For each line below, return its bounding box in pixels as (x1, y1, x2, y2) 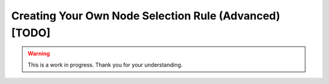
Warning (27, 50, 50, 57)
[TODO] (11, 26, 51, 39)
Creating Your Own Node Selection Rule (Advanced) (11, 9, 280, 22)
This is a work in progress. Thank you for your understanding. (27, 61, 183, 68)
